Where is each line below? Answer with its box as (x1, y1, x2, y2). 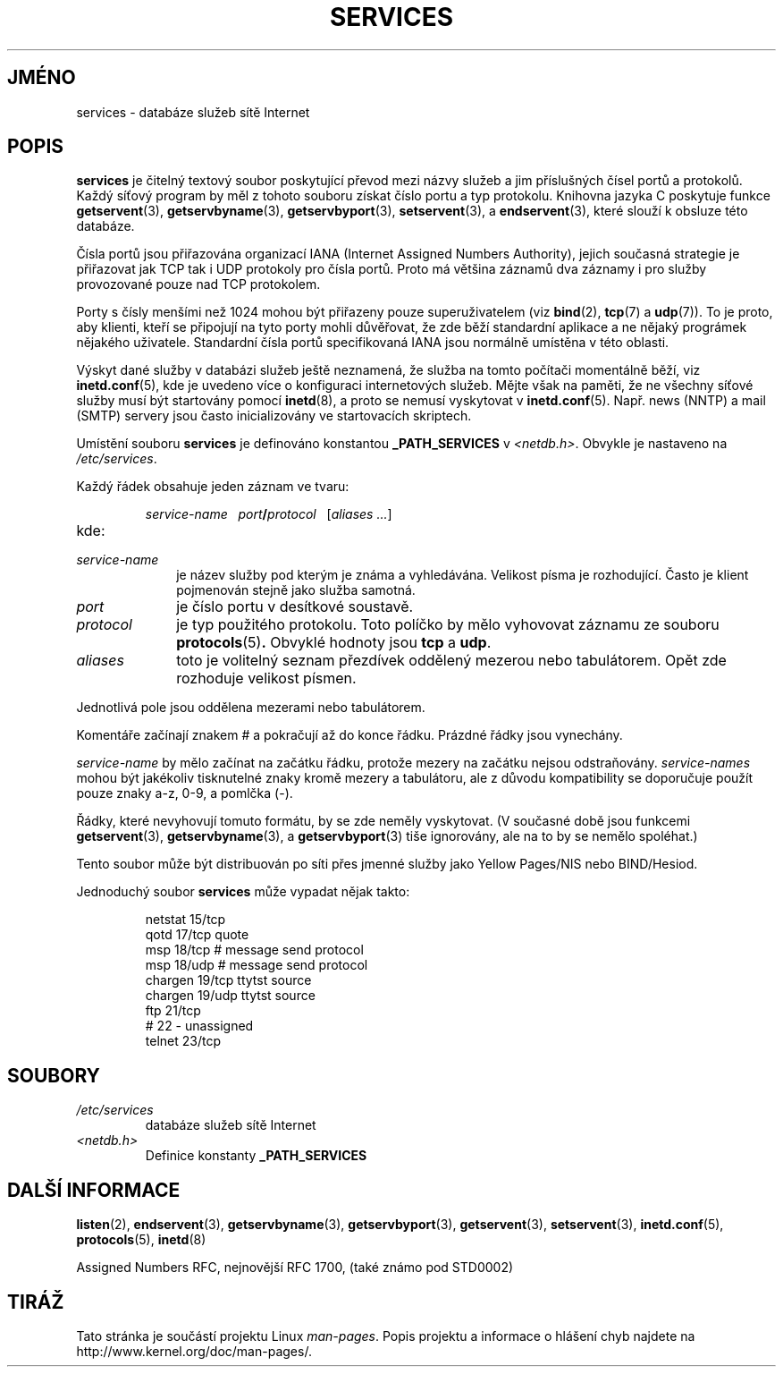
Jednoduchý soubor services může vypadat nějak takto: (76, 884, 410, 900)
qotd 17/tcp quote (145, 927, 249, 943)
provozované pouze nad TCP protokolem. (76, 276, 321, 293)
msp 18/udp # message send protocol (145, 957, 368, 973)
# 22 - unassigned (145, 1018, 254, 1034)
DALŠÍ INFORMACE (7, 1178, 181, 1201)
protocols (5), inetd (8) (76, 1232, 206, 1248)
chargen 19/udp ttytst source (145, 988, 316, 1004)
